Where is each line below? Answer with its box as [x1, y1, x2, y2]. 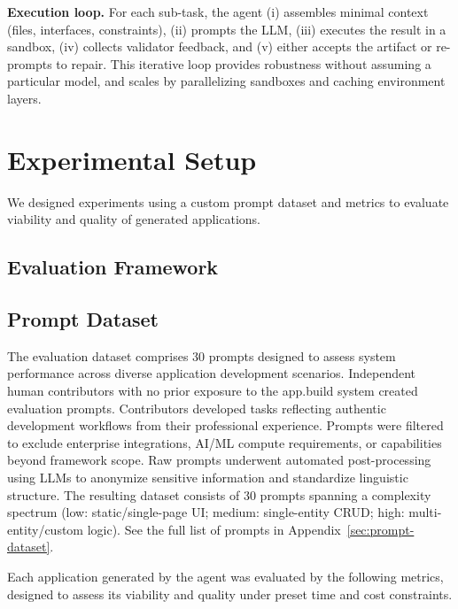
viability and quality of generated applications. [7, 210, 261, 228]
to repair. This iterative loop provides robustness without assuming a [56, 54, 431, 73]
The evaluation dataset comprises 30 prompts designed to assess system [7, 346, 396, 365]
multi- [408, 503, 442, 521]
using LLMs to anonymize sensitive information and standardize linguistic [7, 468, 408, 487]
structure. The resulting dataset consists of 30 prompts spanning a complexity [7, 485, 431, 504]
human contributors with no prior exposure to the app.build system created [7, 382, 418, 400]
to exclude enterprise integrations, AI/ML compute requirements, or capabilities [7, 433, 442, 451]
